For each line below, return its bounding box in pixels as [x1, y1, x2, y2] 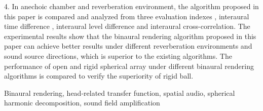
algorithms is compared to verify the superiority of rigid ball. [4, 70, 194, 81]
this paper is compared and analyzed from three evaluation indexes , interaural [4, 11, 249, 21]
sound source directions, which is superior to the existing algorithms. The [4, 50, 232, 61]
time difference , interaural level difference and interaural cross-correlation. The [4, 21, 250, 31]
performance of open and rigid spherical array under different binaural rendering [4, 60, 254, 71]
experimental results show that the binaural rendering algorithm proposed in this [4, 30, 256, 41]
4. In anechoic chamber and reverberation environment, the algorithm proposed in [4, 1, 259, 11]
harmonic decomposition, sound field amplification [4, 97, 160, 108]
